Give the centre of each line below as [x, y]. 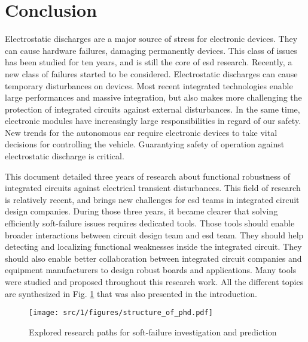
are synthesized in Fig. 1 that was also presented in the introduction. [131, 293]
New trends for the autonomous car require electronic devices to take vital [141, 132]
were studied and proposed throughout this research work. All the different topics [154, 282]
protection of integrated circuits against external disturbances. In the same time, [153, 109]
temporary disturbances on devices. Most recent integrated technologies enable [149, 85]
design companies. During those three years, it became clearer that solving [141, 211]
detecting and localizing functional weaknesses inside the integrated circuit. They [153, 246]
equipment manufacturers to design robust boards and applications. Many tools [151, 270]
